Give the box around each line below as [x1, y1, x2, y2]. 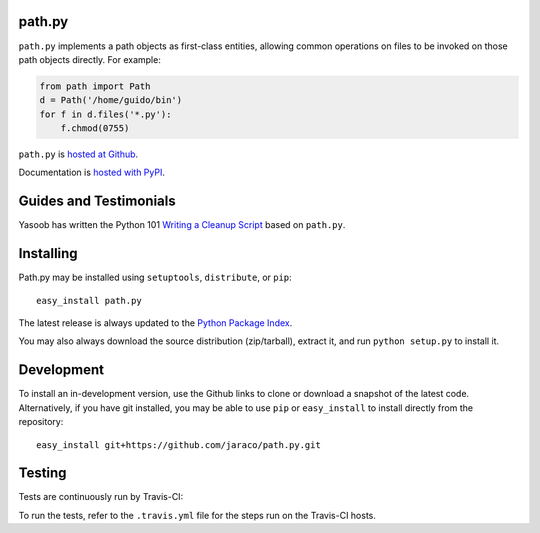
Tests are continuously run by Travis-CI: [18, 491, 184, 503]
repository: [18, 416, 64, 428]
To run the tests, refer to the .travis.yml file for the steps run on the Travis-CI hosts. [18, 509, 377, 521]
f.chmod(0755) [60, 123, 130, 134]
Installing [18, 245, 79, 262]
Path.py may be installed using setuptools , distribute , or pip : [18, 271, 292, 284]
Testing [18, 465, 67, 482]
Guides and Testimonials [18, 193, 176, 210]
